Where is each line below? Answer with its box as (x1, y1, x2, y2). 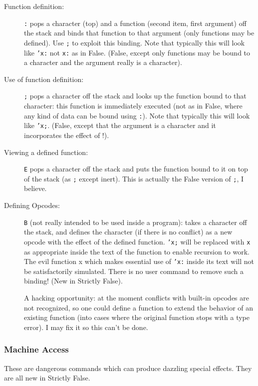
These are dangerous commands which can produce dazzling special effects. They (4, 362, 252, 373)
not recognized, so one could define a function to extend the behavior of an (24, 302, 254, 312)
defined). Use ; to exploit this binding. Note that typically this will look (24, 37, 245, 47)
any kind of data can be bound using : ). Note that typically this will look (24, 110, 250, 120)
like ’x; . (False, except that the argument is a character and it (24, 120, 216, 130)
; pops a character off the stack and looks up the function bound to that (24, 90, 247, 101)
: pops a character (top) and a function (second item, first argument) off (24, 17, 247, 28)
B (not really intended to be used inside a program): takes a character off (24, 216, 247, 227)
